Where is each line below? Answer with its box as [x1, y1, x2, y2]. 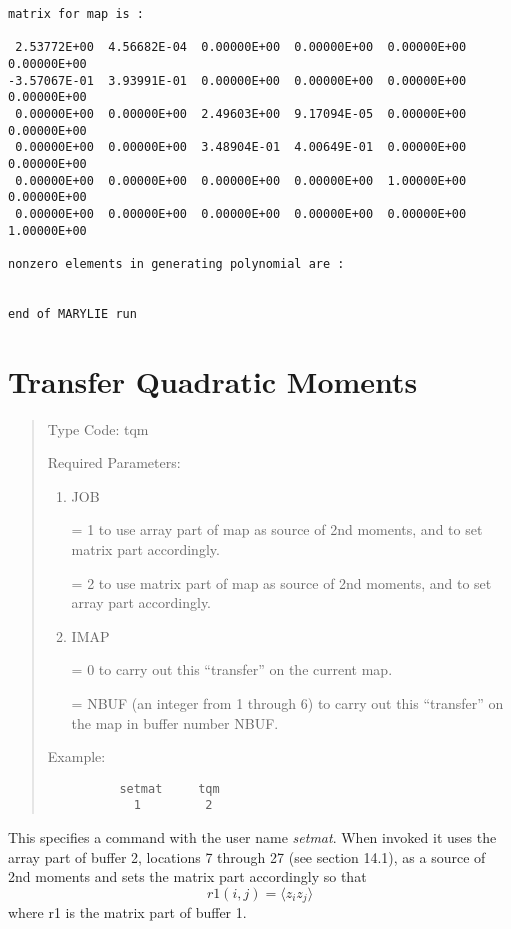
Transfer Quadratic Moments [8, 360, 418, 401]
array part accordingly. [71, 592, 212, 613]
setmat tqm [119, 781, 220, 796]
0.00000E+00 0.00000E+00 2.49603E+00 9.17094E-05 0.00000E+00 [15, 106, 467, 121]
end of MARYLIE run [8, 306, 137, 321]
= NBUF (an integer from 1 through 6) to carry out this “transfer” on [71, 692, 504, 713]
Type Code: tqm [47, 418, 149, 439]
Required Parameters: [47, 452, 181, 473]
